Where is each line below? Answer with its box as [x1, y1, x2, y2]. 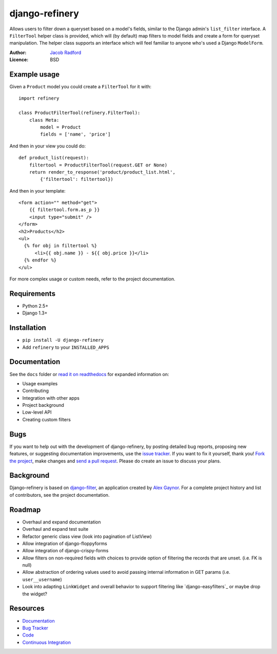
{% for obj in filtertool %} [24, 243, 97, 249]
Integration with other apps [22, 395, 80, 401]
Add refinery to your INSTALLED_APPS [22, 344, 110, 350]
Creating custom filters [22, 416, 71, 422]
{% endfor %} [24, 257, 57, 263]
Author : [9, 49, 27, 55]
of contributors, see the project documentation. [9, 492, 110, 498]
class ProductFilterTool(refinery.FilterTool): [18, 110, 141, 116]
